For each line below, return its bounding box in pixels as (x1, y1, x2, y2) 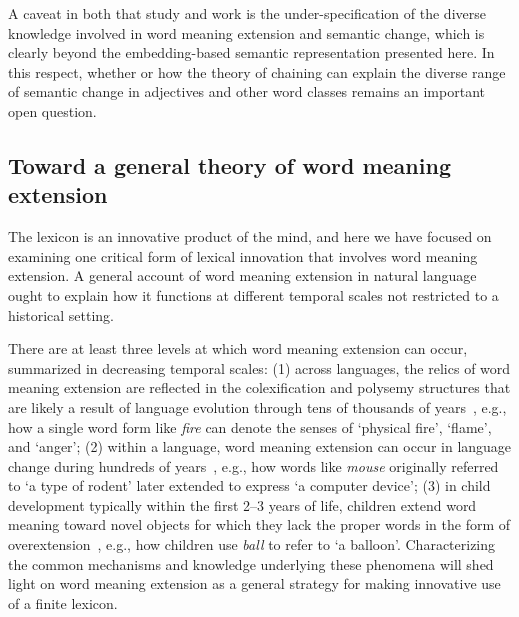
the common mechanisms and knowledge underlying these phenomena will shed (8, 553, 494, 574)
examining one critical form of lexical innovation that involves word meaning (8, 245, 478, 266)
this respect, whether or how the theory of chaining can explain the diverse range (8, 61, 506, 82)
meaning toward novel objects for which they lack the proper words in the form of (8, 514, 511, 535)
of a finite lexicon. (8, 592, 118, 613)
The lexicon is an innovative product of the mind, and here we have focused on (8, 226, 492, 247)
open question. (8, 100, 97, 121)
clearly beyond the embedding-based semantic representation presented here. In (8, 42, 495, 63)
